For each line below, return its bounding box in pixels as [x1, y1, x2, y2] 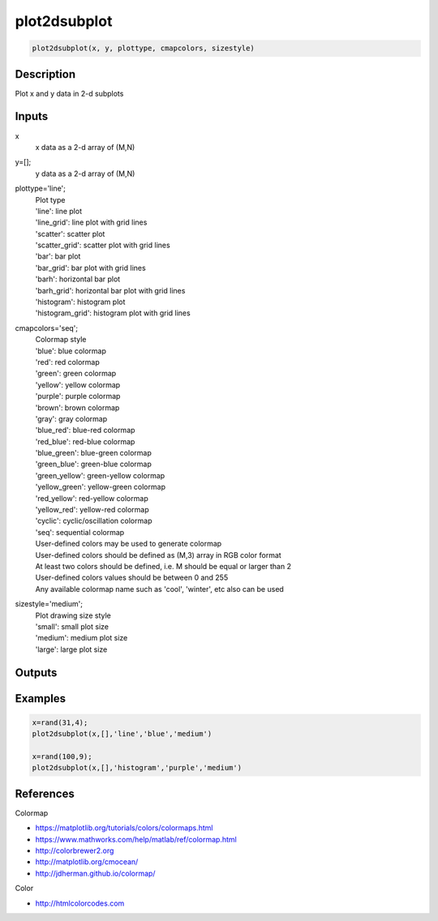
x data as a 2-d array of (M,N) [35, 142, 135, 152]
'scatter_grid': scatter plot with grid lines [35, 240, 170, 251]
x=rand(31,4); [32, 718, 88, 727]
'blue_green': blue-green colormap [35, 448, 152, 458]
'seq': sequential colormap [35, 527, 125, 537]
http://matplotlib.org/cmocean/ [35, 857, 139, 867]
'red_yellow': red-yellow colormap [35, 493, 149, 503]
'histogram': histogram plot [35, 297, 126, 307]
